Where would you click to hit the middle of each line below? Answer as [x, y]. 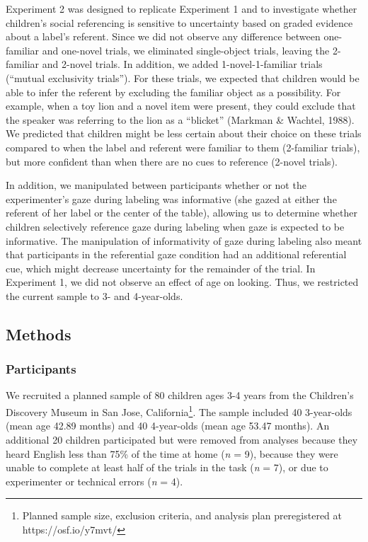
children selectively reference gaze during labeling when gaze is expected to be [175, 226]
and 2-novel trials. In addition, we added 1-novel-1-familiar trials [182, 64]
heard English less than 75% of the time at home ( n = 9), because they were [172, 453]
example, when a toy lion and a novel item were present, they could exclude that [181, 106]
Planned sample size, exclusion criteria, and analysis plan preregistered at [182, 515]
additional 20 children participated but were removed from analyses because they [182, 439]
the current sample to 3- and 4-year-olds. [94, 295]
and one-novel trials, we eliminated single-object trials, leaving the [186, 50]
